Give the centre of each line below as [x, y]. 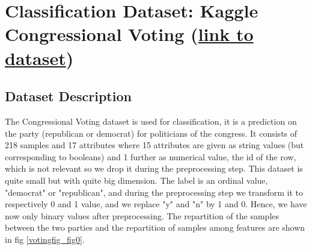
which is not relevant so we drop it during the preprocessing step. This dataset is [154, 168]
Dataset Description [68, 96]
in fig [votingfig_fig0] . [45, 239]
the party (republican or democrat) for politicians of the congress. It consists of [151, 133]
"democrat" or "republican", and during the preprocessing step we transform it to [154, 192]
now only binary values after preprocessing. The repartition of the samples [142, 215]
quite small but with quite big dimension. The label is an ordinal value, [136, 180]
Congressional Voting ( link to [129, 34]
